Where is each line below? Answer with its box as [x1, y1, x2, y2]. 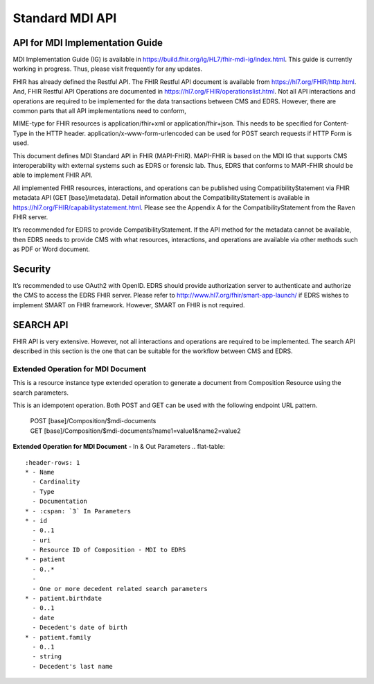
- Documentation [32, 497, 88, 506]
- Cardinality [32, 478, 80, 486]
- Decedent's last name [32, 662, 114, 670]
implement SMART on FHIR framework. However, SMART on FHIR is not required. [12, 300, 245, 309]
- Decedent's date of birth [32, 624, 128, 631]
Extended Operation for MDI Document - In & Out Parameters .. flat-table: [12, 443, 225, 451]
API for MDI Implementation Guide [12, 37, 163, 49]
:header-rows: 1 [25, 459, 80, 466]
